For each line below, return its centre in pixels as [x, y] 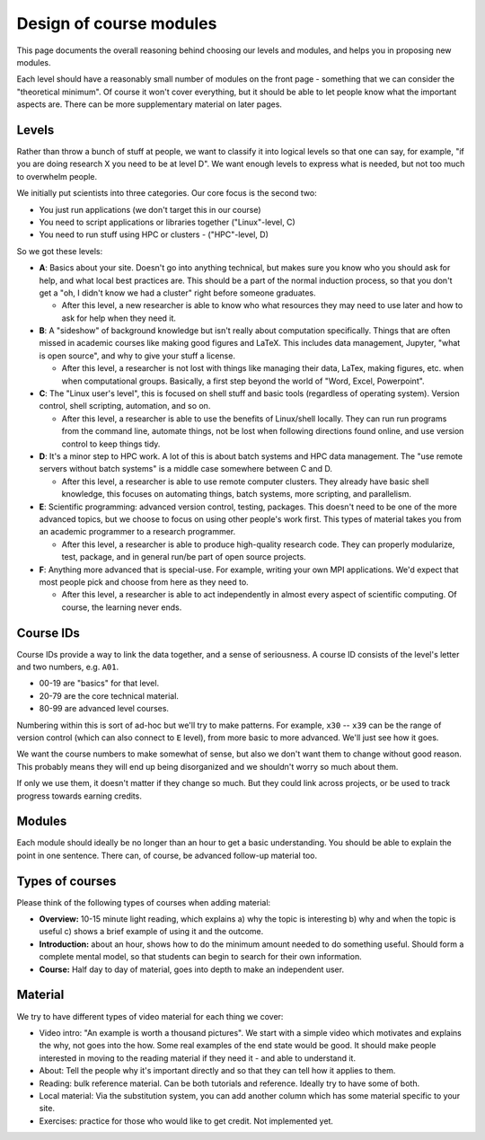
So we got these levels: [60, 251]
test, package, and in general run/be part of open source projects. [184, 557]
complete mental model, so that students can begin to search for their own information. [201, 957]
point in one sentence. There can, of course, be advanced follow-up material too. [167, 855]
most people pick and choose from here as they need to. [144, 582]
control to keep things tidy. [111, 444]
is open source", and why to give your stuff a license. [137, 356]
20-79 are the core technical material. [109, 695]
